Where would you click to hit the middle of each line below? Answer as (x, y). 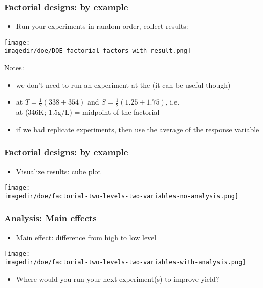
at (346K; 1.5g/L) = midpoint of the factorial (88, 112)
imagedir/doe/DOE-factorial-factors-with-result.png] (98, 51)
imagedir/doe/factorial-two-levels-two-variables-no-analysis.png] (122, 196)
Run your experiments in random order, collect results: (102, 26)
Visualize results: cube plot (58, 171)
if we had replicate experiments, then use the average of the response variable (138, 129)
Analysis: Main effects (50, 218)
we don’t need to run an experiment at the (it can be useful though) (123, 84)
